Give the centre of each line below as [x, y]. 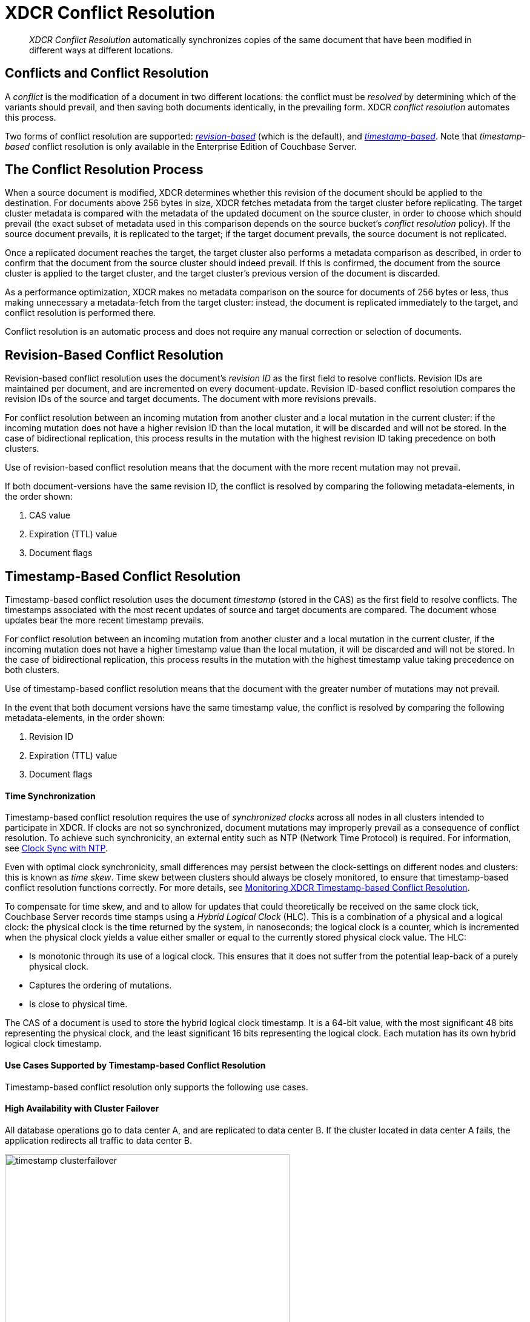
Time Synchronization [50, 796]
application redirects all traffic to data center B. [99, 1140]
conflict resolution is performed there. [81, 313]
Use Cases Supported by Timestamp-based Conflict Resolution [135, 1065]
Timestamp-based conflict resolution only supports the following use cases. [157, 1087]
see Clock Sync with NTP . [57, 848]
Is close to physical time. [78, 1004]
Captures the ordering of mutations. [101, 985]
